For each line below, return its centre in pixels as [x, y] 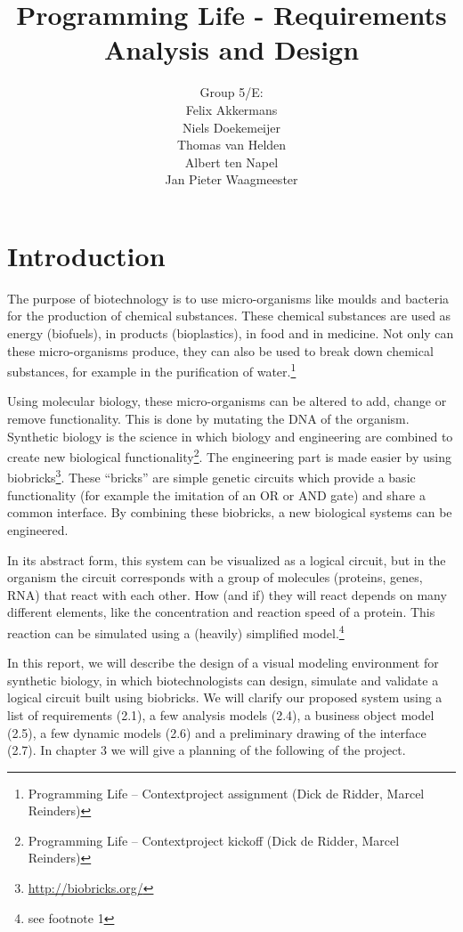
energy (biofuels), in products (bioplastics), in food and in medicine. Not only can [231, 333]
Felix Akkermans [231, 109]
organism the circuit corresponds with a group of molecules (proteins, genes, [215, 577]
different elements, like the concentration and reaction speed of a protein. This [221, 612]
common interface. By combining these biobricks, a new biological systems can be [230, 512]
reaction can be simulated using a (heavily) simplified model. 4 [176, 631]
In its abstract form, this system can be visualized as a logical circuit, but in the [227, 559]
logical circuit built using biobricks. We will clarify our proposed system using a [225, 697]
